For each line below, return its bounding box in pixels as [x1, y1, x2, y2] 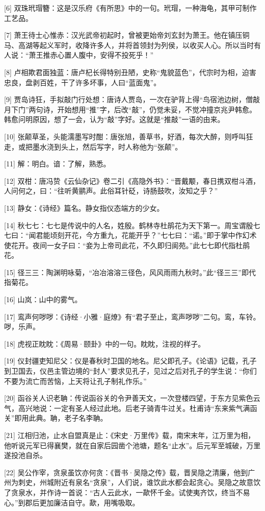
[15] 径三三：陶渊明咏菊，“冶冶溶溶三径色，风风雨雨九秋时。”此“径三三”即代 [4, 266, 256, 277]
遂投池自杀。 [4, 450, 47, 460]
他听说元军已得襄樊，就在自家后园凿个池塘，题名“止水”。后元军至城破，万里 [4, 440, 261, 450]
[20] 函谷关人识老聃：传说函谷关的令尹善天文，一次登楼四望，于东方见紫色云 [4, 393, 260, 403]
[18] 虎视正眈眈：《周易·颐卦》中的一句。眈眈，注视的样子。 [4, 338, 205, 349]
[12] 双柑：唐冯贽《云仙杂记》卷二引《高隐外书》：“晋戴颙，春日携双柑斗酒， [4, 175, 260, 186]
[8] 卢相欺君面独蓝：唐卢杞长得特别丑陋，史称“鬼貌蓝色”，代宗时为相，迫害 [4, 66, 256, 77]
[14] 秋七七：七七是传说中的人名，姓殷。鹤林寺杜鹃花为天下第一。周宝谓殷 [4, 220, 253, 230]
